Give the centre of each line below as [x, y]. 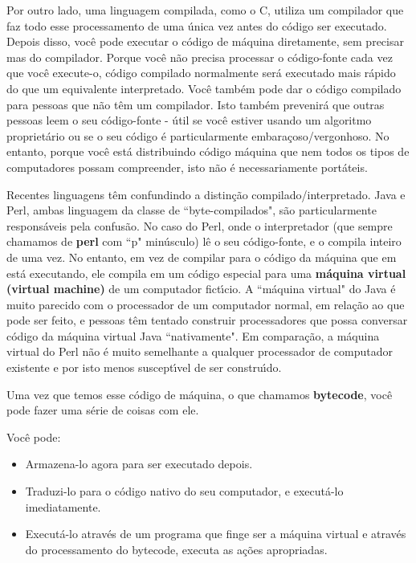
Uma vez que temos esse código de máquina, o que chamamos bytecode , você [200, 394]
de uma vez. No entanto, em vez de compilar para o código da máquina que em [202, 257]
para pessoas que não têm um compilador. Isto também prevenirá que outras [196, 104]
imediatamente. [63, 506]
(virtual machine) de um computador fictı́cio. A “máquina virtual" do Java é [201, 289]
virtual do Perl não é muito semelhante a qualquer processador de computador [200, 351]
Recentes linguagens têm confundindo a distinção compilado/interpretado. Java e [206, 194]
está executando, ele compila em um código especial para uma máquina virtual [206, 273]
